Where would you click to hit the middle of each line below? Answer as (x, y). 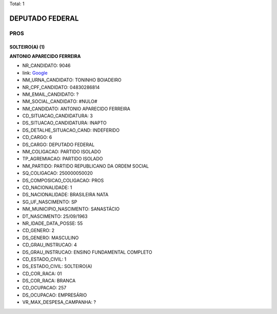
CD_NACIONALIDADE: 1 (47, 187)
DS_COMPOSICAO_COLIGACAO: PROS (63, 180)
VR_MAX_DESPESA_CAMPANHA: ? (59, 302)
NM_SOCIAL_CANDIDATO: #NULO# (60, 101)
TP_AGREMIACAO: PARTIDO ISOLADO (63, 159)
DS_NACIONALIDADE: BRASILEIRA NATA (65, 195)
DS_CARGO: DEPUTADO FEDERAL (58, 144)
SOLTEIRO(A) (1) (27, 47)
